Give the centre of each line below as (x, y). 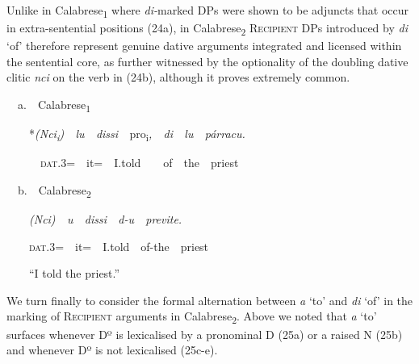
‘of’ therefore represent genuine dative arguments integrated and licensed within (204, 46)
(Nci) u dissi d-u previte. (106, 219)
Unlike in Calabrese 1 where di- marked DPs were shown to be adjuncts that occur (208, 11)
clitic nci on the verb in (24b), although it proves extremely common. (178, 77)
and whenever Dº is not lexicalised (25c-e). (112, 350)
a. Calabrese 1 (54, 105)
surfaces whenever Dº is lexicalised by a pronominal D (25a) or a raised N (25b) (205, 334)
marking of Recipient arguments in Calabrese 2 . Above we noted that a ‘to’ (192, 317)
